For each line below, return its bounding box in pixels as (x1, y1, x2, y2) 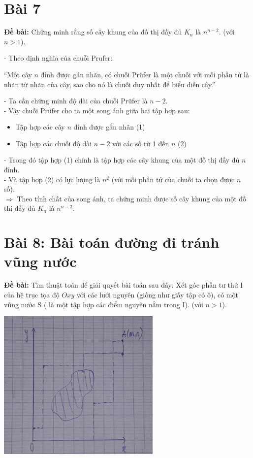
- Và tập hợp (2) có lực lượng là (4, 174, 100, 184)
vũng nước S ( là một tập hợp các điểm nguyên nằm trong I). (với (4, 299, 203, 309)
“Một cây (4, 69, 32, 79)
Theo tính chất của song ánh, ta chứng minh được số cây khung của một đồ (17, 193, 247, 203)
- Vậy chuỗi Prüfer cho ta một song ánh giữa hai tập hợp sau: (4, 105, 190, 115)
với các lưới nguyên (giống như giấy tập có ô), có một (76, 289, 238, 299)
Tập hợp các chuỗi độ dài (15, 138, 92, 148)
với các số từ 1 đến (112, 138, 169, 148)
